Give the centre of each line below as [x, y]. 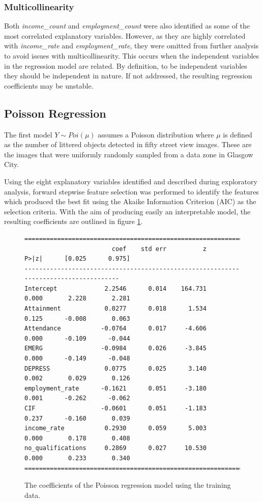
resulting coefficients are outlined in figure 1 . [74, 221]
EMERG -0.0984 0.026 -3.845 [115, 348]
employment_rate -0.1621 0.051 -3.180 [115, 388]
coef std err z [159, 249]
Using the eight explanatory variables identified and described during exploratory [131, 181]
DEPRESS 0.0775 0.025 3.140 [115, 368]
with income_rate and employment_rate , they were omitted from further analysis [131, 46]
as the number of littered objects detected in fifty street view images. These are [128, 144]
